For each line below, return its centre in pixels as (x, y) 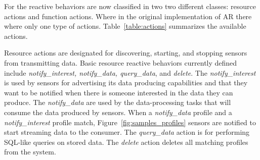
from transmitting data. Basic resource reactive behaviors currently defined (121, 62)
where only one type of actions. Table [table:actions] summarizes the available (125, 26)
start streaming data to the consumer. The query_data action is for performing (127, 132)
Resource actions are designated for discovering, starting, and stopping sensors (126, 53)
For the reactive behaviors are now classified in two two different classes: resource (130, 6)
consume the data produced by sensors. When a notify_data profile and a (118, 112)
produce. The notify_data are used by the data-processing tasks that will (118, 102)
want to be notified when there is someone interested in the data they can (119, 92)
